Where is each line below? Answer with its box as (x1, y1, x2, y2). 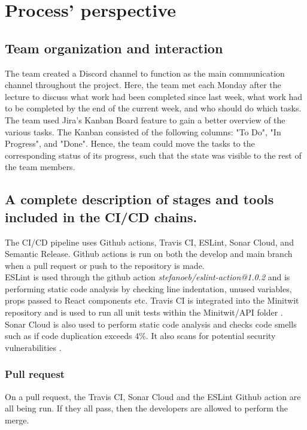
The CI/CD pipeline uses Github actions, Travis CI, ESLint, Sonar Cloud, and (5, 235, 294, 248)
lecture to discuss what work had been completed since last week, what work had (5, 90, 303, 102)
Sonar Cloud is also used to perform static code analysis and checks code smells (5, 317, 297, 330)
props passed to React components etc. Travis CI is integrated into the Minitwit (5, 294, 299, 307)
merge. (5, 413, 29, 426)
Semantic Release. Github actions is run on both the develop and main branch (5, 247, 293, 260)
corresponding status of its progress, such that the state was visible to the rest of (5, 149, 302, 161)
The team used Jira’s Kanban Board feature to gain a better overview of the (5, 113, 285, 126)
